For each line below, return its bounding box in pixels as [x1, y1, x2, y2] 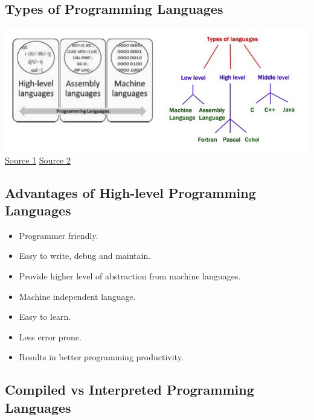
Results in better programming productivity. [19, 351, 184, 363]
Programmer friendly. [19, 229, 98, 241]
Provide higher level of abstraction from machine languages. [19, 269, 241, 282]
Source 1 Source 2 [5, 153, 71, 166]
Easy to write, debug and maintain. [19, 249, 151, 262]
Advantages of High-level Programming [5, 183, 256, 202]
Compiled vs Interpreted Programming [5, 380, 254, 399]
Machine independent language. [19, 290, 136, 302]
